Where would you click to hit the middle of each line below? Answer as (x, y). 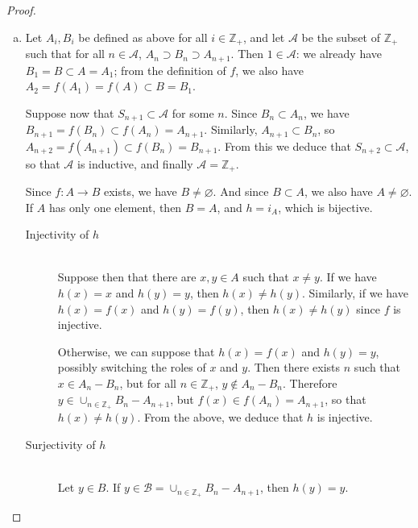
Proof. (21, 10)
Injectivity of (57, 234)
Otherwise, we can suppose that (136, 351)
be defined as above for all (143, 37)
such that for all (65, 54)
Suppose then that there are (127, 277)
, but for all (148, 382)
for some (193, 112)
